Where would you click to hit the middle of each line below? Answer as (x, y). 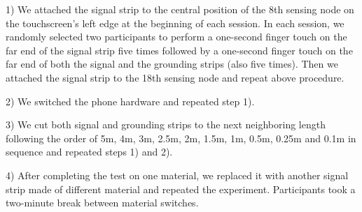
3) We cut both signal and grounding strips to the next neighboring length (166, 124)
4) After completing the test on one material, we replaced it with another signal (177, 175)
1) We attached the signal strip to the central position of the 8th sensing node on (180, 9)
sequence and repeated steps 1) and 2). (89, 152)
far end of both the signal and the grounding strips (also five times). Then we (172, 64)
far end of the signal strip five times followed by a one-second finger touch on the (179, 50)
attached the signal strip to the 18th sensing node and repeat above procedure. (175, 77)
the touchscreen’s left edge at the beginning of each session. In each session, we (175, 23)
